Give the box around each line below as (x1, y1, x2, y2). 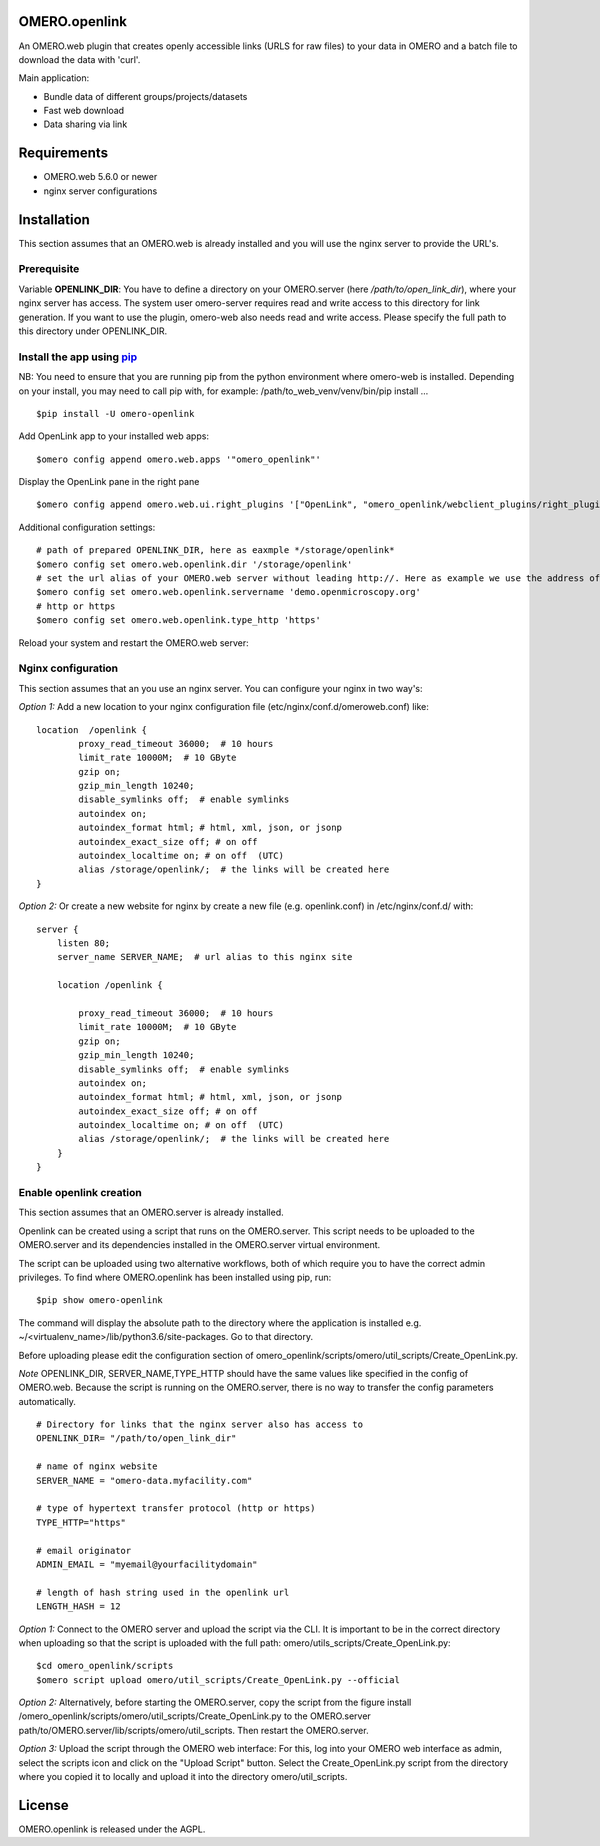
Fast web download (43, 105, 125, 117)
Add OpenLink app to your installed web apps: (18, 430, 210, 442)
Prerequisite (18, 262, 80, 276)
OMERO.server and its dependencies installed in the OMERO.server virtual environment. (18, 1239, 381, 1251)
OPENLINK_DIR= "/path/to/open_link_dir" (36, 1433, 237, 1444)
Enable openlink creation (18, 1186, 142, 1199)
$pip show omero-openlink (36, 1295, 164, 1306)
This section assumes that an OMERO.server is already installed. (18, 1206, 284, 1219)
